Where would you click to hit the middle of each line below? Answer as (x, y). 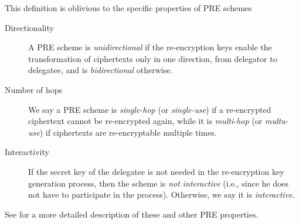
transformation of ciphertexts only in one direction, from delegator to (153, 58)
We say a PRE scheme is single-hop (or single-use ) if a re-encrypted (150, 109)
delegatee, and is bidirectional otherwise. (101, 70)
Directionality (29, 27)
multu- (276, 121)
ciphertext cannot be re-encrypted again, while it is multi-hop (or (145, 121)
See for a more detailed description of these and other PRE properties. (132, 214)
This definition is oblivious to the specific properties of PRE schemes (128, 8)
